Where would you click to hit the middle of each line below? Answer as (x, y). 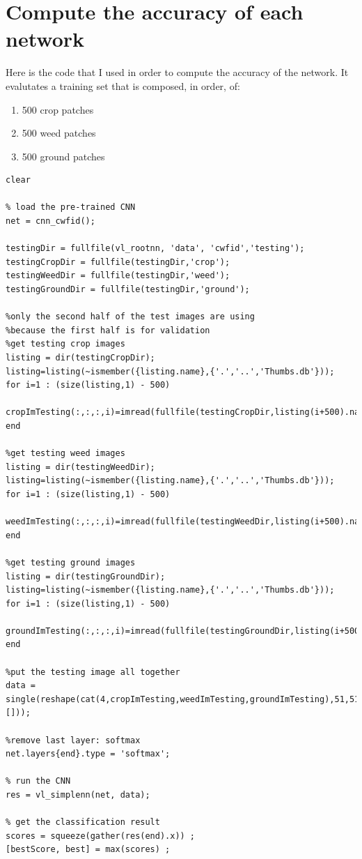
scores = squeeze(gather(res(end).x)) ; (101, 836)
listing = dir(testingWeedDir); (80, 467)
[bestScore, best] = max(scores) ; (88, 850)
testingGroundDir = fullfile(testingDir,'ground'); (128, 290)
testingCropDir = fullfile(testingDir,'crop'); (118, 262)
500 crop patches (58, 109)
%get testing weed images (65, 454)
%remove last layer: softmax (73, 740)
